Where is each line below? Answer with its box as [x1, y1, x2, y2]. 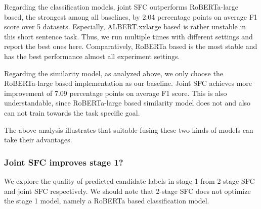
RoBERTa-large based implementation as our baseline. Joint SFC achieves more [4, 78, 252, 88]
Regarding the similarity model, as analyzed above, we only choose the [4, 68, 223, 78]
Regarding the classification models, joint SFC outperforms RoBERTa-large [4, 2, 238, 12]
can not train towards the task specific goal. [4, 107, 140, 118]
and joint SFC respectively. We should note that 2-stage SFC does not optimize [4, 185, 251, 196]
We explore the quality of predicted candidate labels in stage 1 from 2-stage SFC [4, 175, 255, 186]
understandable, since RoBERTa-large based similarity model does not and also [4, 97, 251, 108]
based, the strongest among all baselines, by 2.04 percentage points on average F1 [4, 11, 257, 22]
